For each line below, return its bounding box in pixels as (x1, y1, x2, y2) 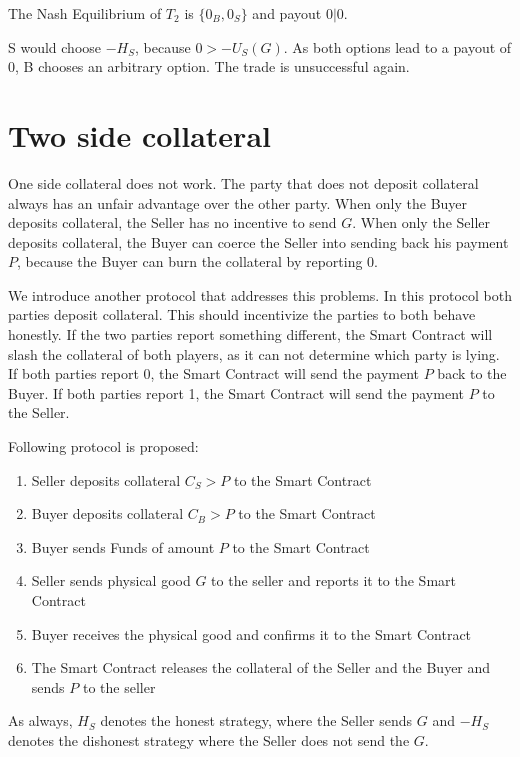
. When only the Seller (352, 212, 490, 233)
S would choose (8, 36, 102, 57)
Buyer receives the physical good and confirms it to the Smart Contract (31, 623, 472, 644)
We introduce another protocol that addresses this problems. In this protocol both (8, 284, 512, 305)
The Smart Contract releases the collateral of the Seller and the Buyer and (31, 657, 491, 678)
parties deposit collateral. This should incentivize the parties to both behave (8, 304, 476, 325)
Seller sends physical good (31, 570, 191, 591)
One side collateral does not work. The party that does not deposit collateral (8, 172, 479, 193)
